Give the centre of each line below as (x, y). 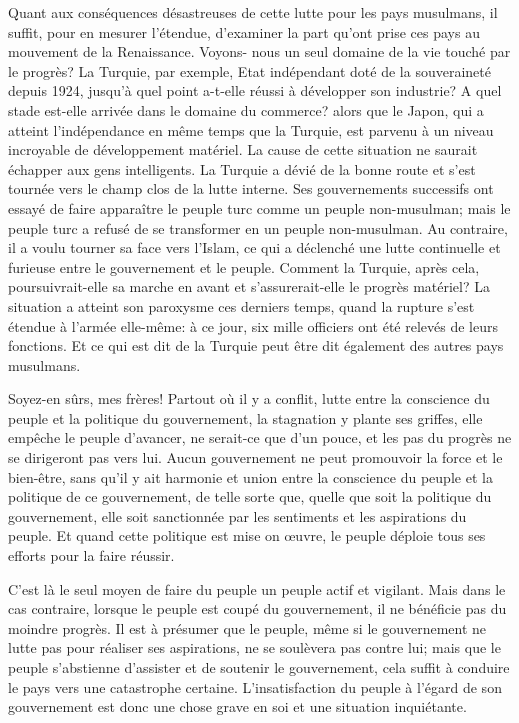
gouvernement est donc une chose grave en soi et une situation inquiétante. (237, 706)
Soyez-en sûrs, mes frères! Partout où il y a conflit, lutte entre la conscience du (249, 398)
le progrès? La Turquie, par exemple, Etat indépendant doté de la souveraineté (249, 70)
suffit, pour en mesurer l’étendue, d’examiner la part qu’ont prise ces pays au (244, 31)
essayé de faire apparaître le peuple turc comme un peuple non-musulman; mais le (259, 207)
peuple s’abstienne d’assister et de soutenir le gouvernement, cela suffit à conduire (259, 667)
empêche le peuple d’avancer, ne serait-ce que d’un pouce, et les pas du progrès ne (260, 437)
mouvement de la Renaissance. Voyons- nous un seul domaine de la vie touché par (259, 51)
